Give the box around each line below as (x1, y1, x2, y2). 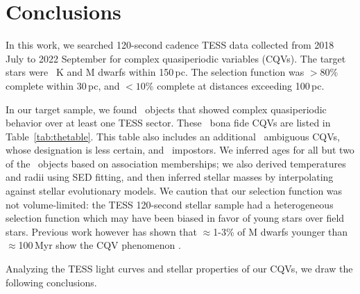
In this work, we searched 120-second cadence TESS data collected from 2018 (6, 38, 334, 52)
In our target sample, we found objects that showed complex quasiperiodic (6, 101, 327, 116)
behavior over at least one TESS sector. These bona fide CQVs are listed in (6, 115, 331, 130)
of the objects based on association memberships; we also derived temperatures (6, 156, 346, 170)
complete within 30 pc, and (6, 78, 120, 92)
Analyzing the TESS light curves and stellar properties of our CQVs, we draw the (6, 261, 353, 276)
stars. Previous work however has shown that (6, 224, 198, 238)
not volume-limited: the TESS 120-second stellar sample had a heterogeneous (6, 197, 334, 211)
